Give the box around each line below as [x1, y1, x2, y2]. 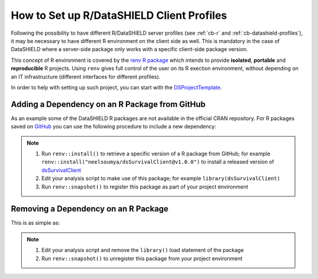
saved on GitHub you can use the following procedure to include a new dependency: [11, 123, 217, 130]
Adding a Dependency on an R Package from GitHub [11, 99, 206, 109]
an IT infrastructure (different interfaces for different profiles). [11, 73, 161, 80]
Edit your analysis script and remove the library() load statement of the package [41, 247, 244, 254]
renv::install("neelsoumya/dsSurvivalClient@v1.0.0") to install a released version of [41, 158, 274, 165]
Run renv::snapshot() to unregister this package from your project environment [41, 255, 243, 262]
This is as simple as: [11, 220, 60, 227]
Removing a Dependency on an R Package [11, 204, 169, 214]
